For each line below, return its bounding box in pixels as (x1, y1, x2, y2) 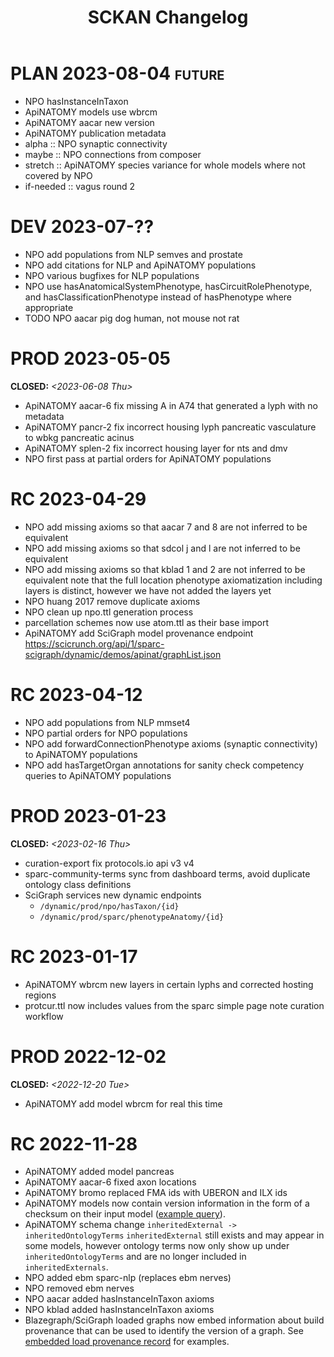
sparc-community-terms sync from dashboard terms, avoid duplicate (24, 867, 311, 880)
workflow (24, 1010, 64, 1022)
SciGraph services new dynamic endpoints (24, 889, 202, 901)
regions (24, 989, 57, 1001)
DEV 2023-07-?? (10, 216, 155, 238)
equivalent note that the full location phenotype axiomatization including (24, 574, 323, 586)
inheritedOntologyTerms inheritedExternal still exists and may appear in (24, 1229, 325, 1241)
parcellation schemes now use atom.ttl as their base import (24, 616, 269, 628)
